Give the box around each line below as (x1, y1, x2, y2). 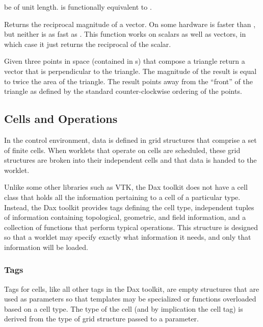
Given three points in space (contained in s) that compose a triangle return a (4, 56, 245, 66)
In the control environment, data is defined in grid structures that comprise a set (4, 134, 257, 145)
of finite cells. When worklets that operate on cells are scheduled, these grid (4, 144, 241, 155)
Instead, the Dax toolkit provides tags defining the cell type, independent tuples (4, 202, 254, 212)
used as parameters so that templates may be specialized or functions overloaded (4, 293, 256, 304)
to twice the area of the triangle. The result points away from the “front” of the (4, 76, 253, 86)
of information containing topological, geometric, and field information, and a (4, 212, 246, 222)
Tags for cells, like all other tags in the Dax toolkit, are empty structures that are (4, 283, 259, 294)
